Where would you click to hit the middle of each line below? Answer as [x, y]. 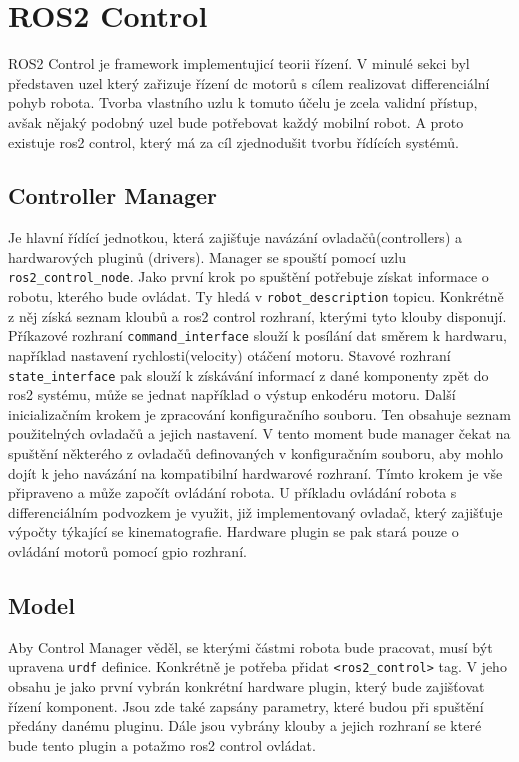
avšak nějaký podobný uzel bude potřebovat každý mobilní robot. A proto [236, 121]
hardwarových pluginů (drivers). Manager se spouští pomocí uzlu [207, 256]
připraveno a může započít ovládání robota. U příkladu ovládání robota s [232, 492]
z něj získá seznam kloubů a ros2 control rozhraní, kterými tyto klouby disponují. [257, 315]
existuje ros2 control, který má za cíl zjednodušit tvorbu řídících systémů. [233, 141]
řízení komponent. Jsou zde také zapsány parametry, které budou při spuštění [246, 705]
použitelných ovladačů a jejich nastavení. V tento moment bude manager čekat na [259, 433]
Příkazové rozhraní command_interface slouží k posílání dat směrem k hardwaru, [257, 335]
